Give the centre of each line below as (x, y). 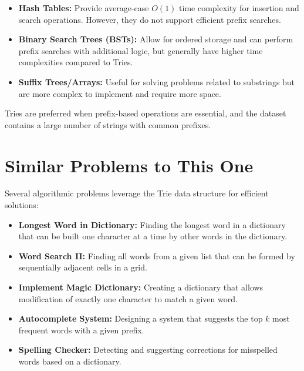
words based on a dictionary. (70, 361)
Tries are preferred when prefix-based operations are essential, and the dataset (146, 113)
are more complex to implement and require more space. (120, 93)
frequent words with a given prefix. (81, 330)
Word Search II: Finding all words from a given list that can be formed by (157, 255)
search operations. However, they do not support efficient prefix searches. (150, 19)
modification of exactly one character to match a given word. (128, 298)
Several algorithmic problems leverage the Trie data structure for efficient (137, 193)
